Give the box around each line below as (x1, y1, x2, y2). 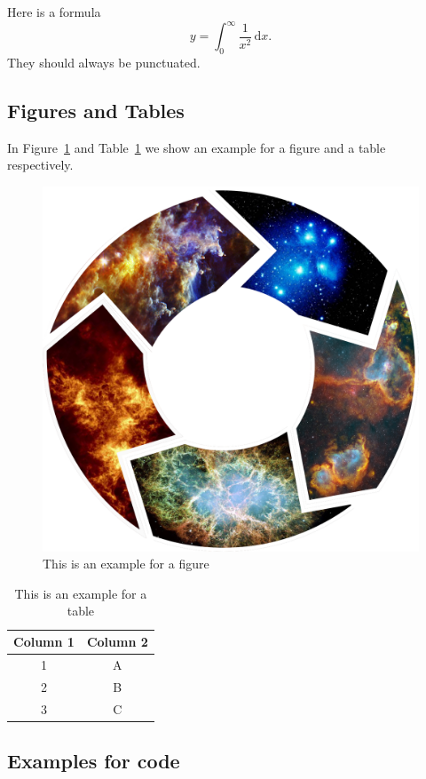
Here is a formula (7, 3, 101, 20)
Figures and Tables (7, 96, 185, 123)
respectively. (7, 155, 74, 174)
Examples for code (7, 747, 180, 775)
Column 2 (86, 632, 148, 650)
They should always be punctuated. (7, 52, 201, 71)
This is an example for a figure (43, 554, 209, 573)
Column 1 (13, 632, 75, 650)
